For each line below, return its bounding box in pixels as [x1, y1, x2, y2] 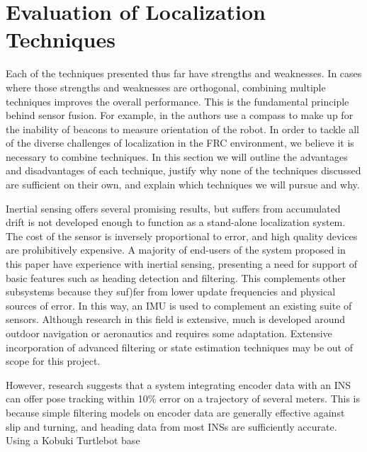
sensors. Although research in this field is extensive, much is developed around [6, 312, 346, 327]
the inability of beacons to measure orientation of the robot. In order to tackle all [6, 121, 359, 136]
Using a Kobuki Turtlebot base [6, 433, 140, 448]
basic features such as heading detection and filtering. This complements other [6, 270, 346, 285]
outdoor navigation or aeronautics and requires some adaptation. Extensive [6, 326, 332, 340]
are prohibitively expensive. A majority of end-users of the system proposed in [6, 242, 346, 257]
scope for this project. [6, 354, 101, 368]
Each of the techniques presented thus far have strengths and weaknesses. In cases [6, 66, 362, 81]
